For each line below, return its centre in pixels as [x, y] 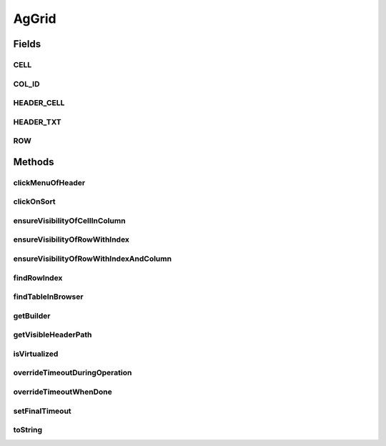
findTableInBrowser [48, 297]
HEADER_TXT [37, 122]
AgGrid [35, 19]
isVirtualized [36, 354]
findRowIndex [38, 277]
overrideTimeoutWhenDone [63, 392]
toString [28, 430]
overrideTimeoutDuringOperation [73, 373]
